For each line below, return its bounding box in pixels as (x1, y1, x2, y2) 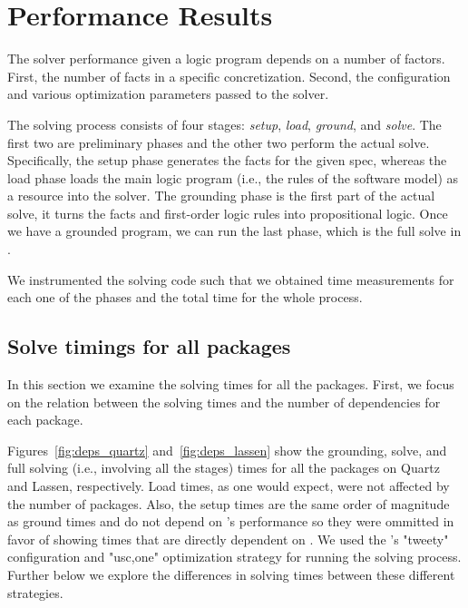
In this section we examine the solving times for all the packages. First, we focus (7, 375, 454, 394)
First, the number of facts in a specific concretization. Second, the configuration (7, 66, 451, 85)
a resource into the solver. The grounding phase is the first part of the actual (7, 186, 435, 205)
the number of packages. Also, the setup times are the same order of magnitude (7, 494, 450, 513)
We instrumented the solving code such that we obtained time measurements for (7, 270, 454, 289)
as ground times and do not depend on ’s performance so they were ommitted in (7, 512, 454, 531)
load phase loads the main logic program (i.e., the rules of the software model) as (7, 168, 459, 187)
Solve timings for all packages (7, 332, 291, 360)
